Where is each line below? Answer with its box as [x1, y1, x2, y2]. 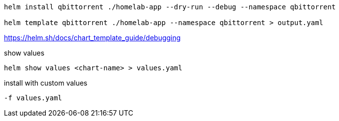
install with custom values [4, 79, 88, 87]
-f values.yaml [4, 94, 62, 102]
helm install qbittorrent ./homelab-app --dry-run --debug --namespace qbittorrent [4, 3, 336, 11]
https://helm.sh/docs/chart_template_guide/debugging [4, 33, 181, 42]
